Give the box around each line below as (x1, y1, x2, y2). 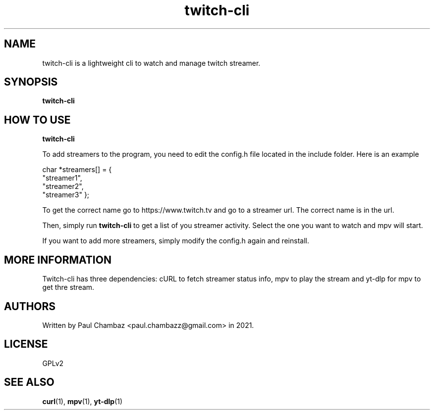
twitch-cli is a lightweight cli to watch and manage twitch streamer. (42, 58, 261, 67)
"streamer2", (42, 182, 84, 191)
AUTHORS (4, 300, 56, 313)
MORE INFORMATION (4, 253, 111, 266)
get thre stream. (42, 283, 95, 292)
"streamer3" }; (42, 190, 90, 199)
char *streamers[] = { (42, 165, 112, 174)
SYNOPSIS (4, 76, 58, 89)
